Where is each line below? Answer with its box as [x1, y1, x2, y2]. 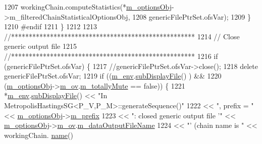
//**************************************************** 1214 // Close [4, 31, 240, 41]
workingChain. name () [4, 129, 73, 140]
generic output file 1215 [4, 41, 77, 51]
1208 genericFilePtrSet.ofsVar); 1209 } [132, 11, 251, 22]
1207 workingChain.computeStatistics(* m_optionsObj [4, 2, 172, 12]
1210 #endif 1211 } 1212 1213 [4, 21, 97, 32]
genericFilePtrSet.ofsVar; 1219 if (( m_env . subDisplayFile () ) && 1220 [4, 70, 222, 81]
